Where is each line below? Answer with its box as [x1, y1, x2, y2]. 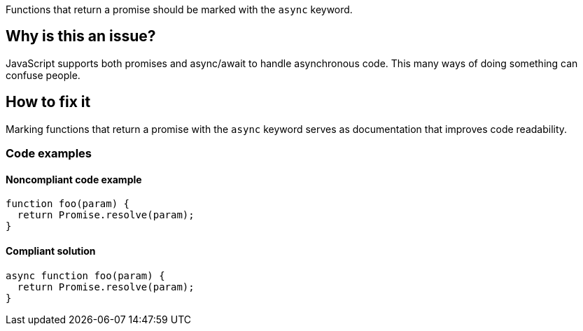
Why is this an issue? [6, 27, 156, 45]
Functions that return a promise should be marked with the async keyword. [6, 3, 353, 15]
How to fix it [6, 93, 91, 111]
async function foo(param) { [6, 269, 165, 281]
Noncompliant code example [6, 173, 142, 185]
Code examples [6, 146, 92, 161]
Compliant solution [6, 244, 96, 257]
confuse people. [6, 69, 80, 81]
